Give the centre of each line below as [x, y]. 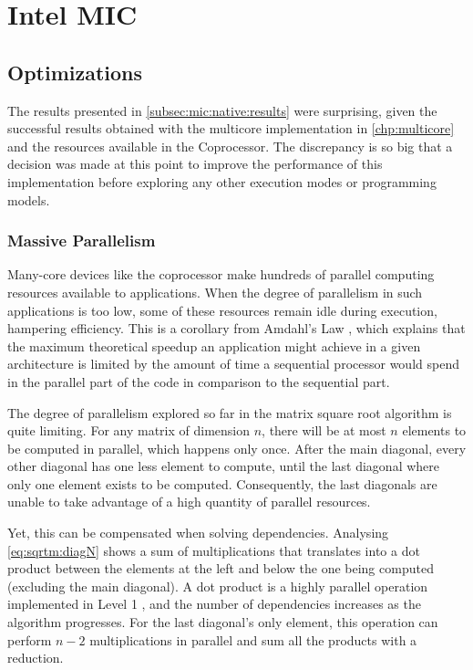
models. [29, 199]
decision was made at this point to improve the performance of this [195, 164]
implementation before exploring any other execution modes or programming [222, 181]
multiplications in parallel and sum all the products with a [253, 639]
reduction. [36, 658]
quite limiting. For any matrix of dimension [129, 430]
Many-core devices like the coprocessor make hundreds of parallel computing [221, 274]
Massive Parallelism [82, 241]
